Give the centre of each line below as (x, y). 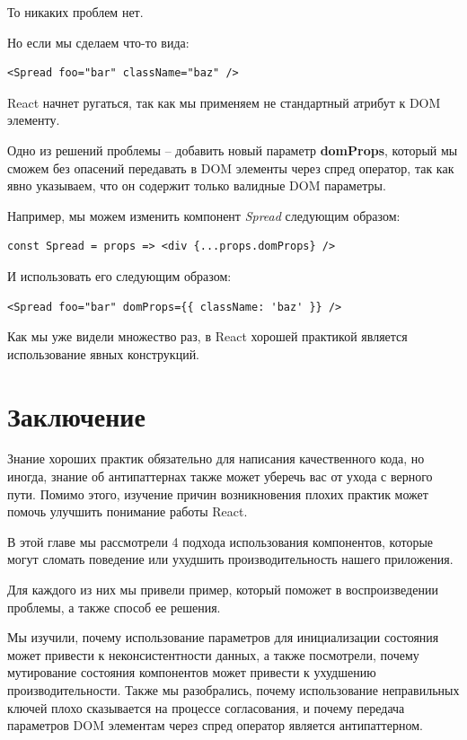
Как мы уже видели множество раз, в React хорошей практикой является (207, 336)
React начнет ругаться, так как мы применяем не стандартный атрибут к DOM (224, 102)
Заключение (76, 415)
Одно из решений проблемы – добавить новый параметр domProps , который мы (233, 150)
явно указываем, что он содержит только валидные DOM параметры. (197, 185)
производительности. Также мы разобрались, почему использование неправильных (233, 689)
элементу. (34, 120)
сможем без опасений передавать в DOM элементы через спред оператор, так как (231, 167)
